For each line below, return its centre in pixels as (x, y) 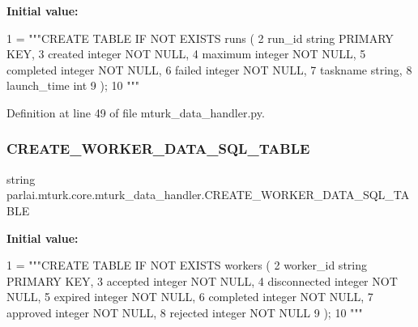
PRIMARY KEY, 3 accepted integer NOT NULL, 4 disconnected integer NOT (202, 280)
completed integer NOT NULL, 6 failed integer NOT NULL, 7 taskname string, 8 (209, 69)
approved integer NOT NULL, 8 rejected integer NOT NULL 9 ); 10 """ (185, 312)
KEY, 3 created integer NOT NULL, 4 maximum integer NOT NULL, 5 (186, 54)
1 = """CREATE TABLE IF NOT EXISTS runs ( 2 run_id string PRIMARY (200, 38)
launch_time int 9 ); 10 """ (73, 85)
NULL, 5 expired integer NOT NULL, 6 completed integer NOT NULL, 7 (190, 297)
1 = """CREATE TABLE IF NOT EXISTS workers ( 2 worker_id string (187, 265)
